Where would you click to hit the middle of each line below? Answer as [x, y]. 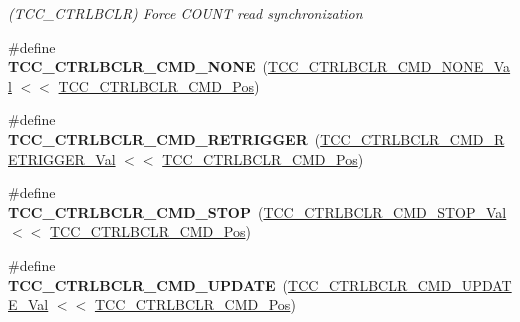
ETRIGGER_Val [62, 158]
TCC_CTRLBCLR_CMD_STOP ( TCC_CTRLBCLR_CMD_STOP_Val [257, 211]
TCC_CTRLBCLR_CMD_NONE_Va [389, 66]
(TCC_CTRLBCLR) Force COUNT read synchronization [185, 13]
